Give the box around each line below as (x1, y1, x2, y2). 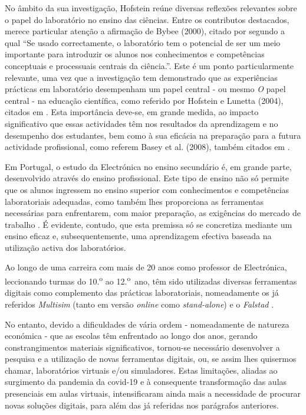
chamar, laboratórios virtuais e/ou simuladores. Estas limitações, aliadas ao (5, 364, 278, 376)
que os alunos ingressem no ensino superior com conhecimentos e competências (5, 183, 289, 195)
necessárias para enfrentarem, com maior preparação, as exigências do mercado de (5, 207, 301, 219)
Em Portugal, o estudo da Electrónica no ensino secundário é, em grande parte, (5, 160, 292, 172)
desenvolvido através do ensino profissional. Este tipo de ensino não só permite (5, 172, 289, 184)
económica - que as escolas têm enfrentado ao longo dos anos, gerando (5, 329, 258, 342)
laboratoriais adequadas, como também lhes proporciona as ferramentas (5, 195, 264, 207)
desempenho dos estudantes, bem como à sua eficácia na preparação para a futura (5, 129, 301, 141)
